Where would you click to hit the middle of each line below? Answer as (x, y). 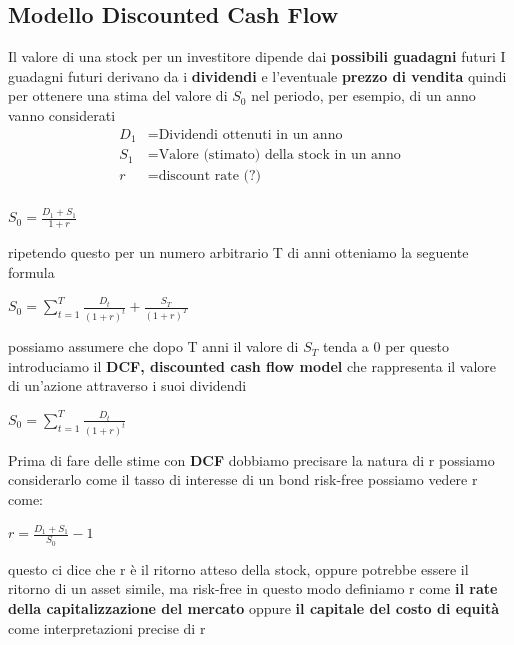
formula (31, 271)
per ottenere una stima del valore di (118, 95)
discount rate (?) (210, 176)
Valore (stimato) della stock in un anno (279, 155)
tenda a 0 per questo (386, 346)
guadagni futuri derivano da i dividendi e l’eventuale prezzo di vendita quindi (257, 75)
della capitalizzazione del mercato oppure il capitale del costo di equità (254, 607)
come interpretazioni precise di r (107, 627)
